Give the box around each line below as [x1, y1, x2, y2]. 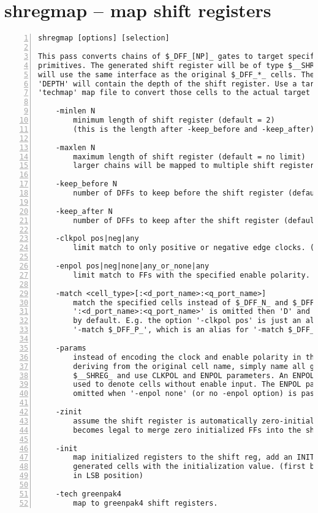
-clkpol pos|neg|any [55, 234, 139, 243]
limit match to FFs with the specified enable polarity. [73, 270, 310, 279]
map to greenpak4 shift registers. [73, 498, 218, 507]
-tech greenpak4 [55, 489, 122, 498]
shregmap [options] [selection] [38, 34, 170, 43]
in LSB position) [73, 471, 143, 481]
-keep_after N [55, 207, 113, 216]
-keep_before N [55, 180, 117, 189]
